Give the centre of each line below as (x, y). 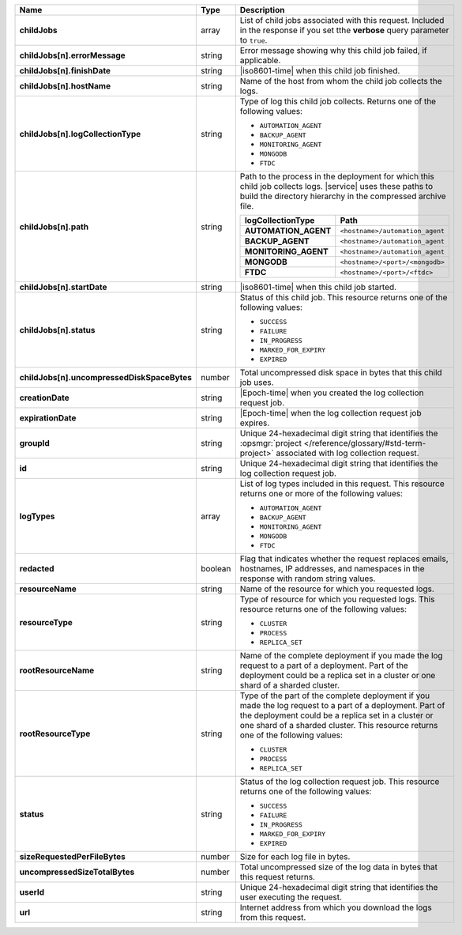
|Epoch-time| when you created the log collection (332, 393)
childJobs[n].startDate (63, 287)
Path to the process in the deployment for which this (337, 176)
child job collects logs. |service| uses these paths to (336, 186)
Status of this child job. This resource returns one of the (344, 298)
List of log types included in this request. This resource (342, 484)
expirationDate (48, 418)
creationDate (45, 398)
